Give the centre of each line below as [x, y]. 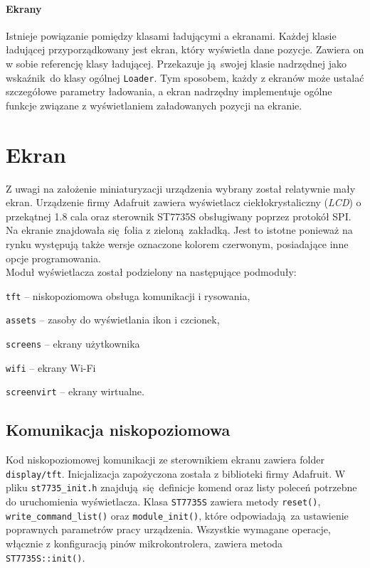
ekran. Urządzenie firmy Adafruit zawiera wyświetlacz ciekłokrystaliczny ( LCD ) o [184, 202]
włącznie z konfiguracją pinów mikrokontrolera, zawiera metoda [144, 543]
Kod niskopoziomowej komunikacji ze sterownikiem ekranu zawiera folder [165, 460]
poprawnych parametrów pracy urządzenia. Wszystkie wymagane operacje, [168, 529]
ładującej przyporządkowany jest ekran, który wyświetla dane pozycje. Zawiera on [185, 49]
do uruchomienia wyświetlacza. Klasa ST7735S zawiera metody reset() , [163, 502]
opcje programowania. [53, 258]
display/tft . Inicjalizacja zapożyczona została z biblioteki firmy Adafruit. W [176, 473]
